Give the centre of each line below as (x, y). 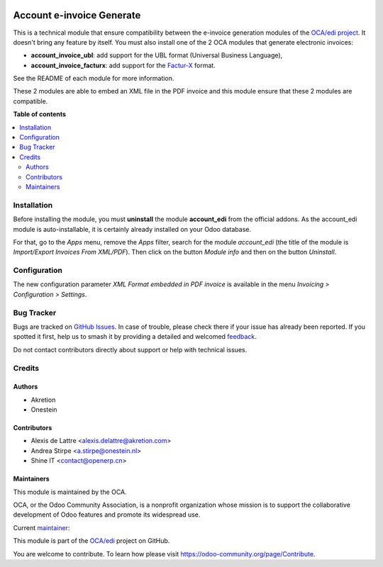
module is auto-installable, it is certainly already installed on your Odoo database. (132, 229)
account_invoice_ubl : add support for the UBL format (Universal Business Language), (157, 55)
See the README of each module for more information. (94, 79)
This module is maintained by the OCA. (70, 492)
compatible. (30, 101)
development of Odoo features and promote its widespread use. (107, 515)
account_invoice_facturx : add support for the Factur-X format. (123, 65)
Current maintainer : (41, 527)
